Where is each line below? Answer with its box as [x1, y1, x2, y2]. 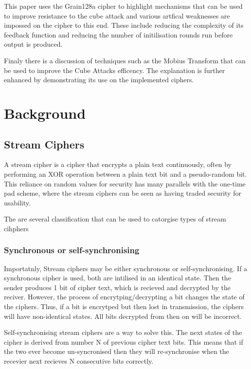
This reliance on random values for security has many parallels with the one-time [4, 178, 246, 188]
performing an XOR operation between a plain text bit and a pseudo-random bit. [4, 168, 247, 179]
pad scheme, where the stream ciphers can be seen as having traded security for [4, 188, 241, 198]
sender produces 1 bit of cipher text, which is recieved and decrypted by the [4, 282, 231, 292]
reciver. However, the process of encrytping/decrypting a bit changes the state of [4, 292, 245, 302]
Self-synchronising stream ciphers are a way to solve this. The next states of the [4, 327, 242, 337]
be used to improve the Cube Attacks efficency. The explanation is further [4, 65, 225, 75]
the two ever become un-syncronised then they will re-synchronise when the [4, 346, 229, 356]
